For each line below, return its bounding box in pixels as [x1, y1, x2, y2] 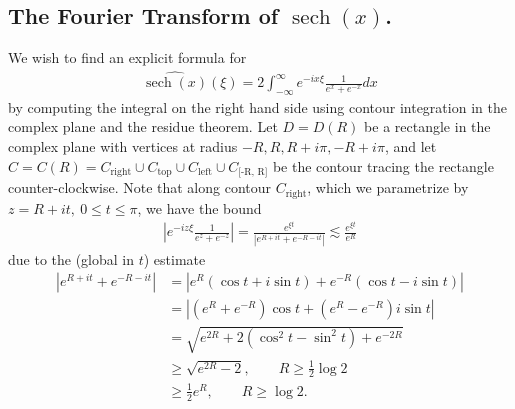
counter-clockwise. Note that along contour [8, 177, 272, 198]
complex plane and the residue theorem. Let [8, 116, 278, 137]
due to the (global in [8, 248, 135, 269]
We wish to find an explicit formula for [8, 47, 247, 68]
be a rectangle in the [364, 116, 491, 137]
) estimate [143, 248, 206, 269]
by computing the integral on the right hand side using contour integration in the [8, 96, 507, 117]
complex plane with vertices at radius [8, 136, 238, 157]
